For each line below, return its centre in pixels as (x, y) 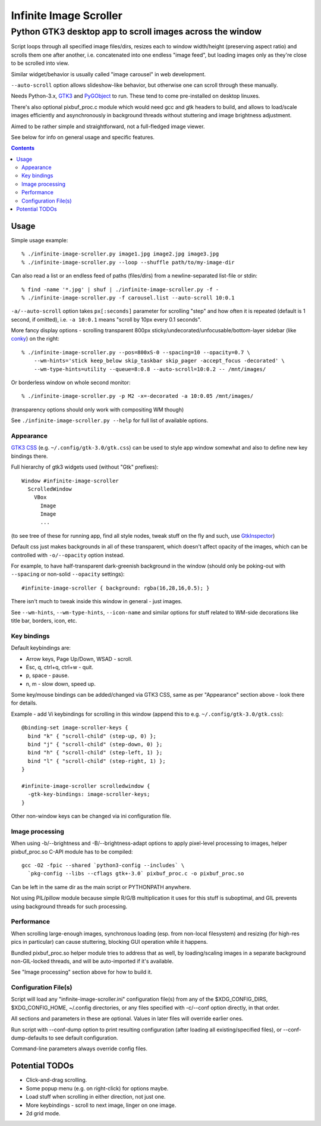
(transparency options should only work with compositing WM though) (97, 409)
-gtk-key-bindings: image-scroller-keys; (89, 794)
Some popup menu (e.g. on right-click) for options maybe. (97, 1088)
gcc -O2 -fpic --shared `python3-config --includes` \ (103, 865)
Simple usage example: (40, 240)
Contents (23, 148)
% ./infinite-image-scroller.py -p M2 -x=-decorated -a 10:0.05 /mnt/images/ (138, 396)
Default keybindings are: (41, 648)
